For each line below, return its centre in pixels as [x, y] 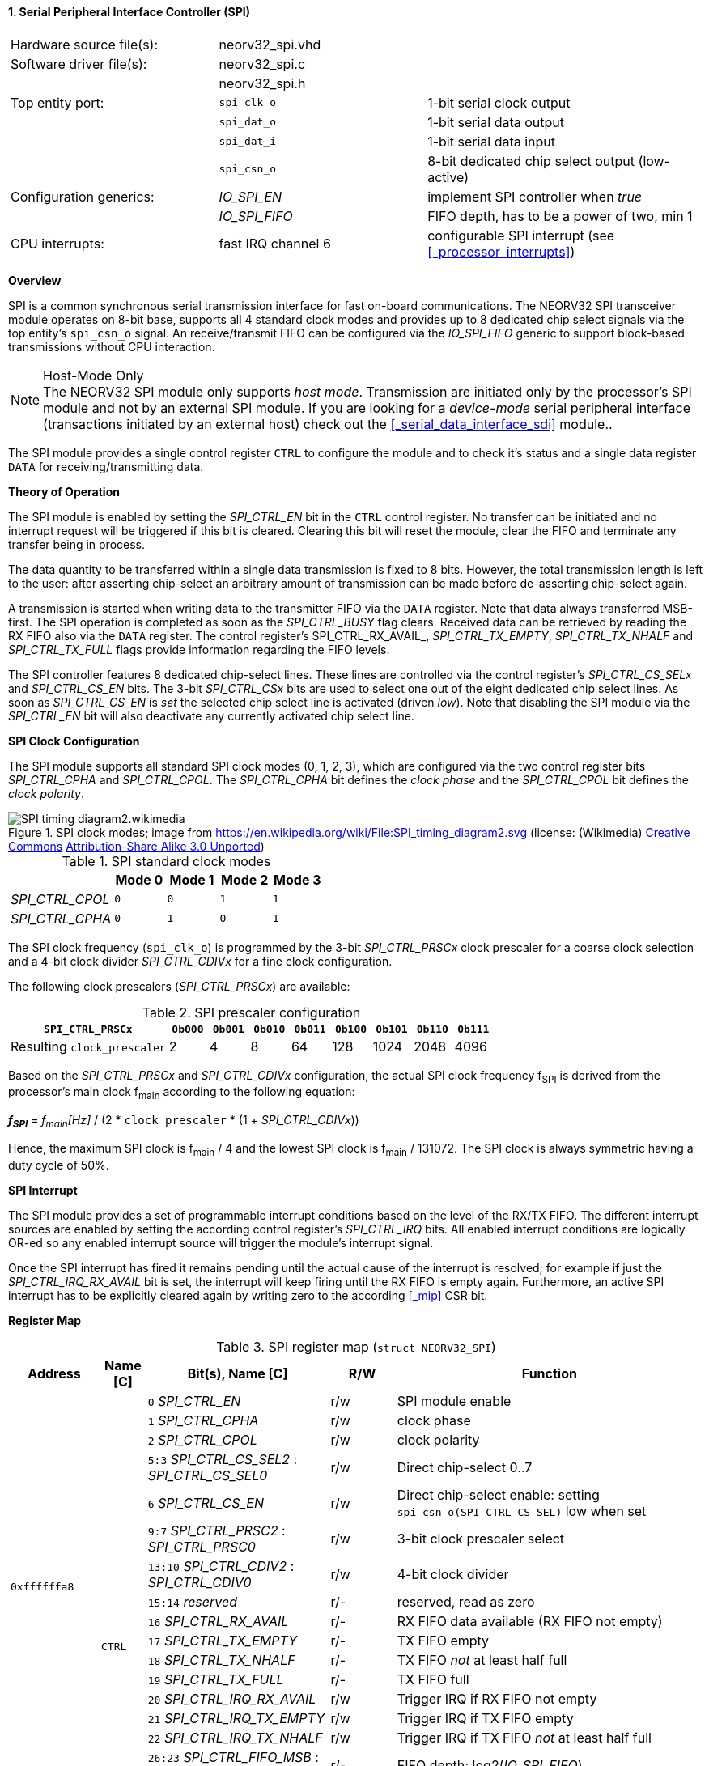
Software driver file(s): [79, 64]
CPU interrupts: [57, 243]
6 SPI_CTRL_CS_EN [206, 1503]
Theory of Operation [64, 491]
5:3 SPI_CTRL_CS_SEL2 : [223, 1459]
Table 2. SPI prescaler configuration [251, 1012]
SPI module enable [454, 1401]
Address [54, 1373]
